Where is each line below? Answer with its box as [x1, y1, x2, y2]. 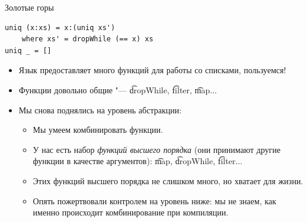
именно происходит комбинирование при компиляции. [33, 206, 229, 218]
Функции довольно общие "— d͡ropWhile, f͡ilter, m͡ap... [18, 83, 217, 96]
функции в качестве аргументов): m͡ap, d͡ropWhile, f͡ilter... [33, 155, 242, 167]
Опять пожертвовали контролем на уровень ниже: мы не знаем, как [33, 194, 277, 207]
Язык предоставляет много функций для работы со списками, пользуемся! [18, 64, 286, 76]
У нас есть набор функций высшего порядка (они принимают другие [33, 143, 281, 155]
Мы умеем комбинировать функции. [33, 123, 163, 136]
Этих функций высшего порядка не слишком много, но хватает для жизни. [33, 174, 303, 187]
